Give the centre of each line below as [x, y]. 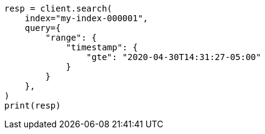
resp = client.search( [58, 8]
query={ [43, 28]
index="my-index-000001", [87, 18]
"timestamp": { [102, 47]
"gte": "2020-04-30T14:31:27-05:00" [174, 57]
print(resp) [33, 106]
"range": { [71, 38]
